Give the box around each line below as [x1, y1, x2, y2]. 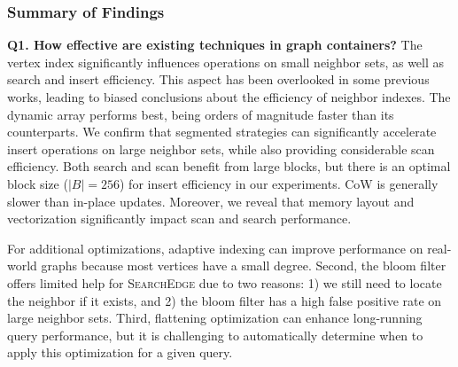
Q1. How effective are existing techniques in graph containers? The [7, 35, 423, 54]
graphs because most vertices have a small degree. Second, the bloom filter [41, 256, 446, 275]
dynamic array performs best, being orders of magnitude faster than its [7, 105, 394, 123]
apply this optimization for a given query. [7, 343, 233, 362]
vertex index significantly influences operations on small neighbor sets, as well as [7, 52, 445, 71]
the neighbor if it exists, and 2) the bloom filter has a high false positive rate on [7, 291, 442, 309]
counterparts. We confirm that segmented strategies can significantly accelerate [7, 122, 437, 141]
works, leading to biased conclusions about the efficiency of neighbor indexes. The [7, 88, 451, 105]
